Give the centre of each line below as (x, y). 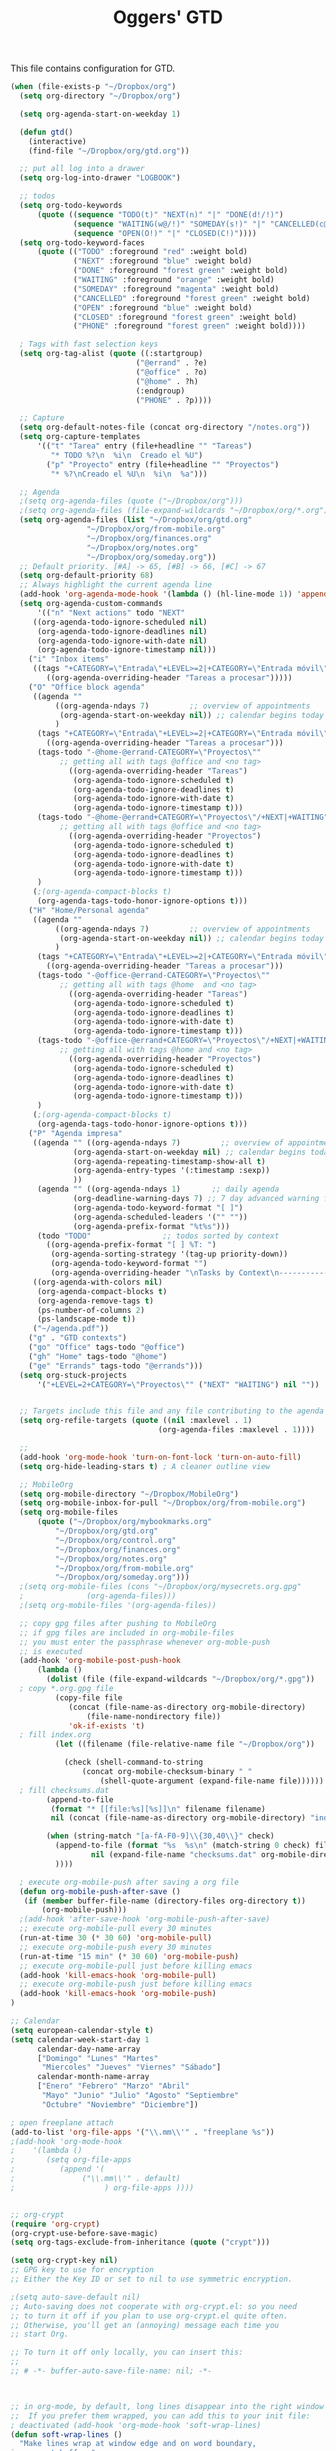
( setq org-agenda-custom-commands (91, 604)
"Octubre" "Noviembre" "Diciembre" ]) (120, 2104)
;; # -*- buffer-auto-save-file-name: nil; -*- (111, 2371)
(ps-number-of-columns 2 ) (90, 1310)
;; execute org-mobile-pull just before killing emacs (136, 1966)
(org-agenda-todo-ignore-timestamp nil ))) (126, 650)
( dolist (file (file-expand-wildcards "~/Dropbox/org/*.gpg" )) (180, 1679)
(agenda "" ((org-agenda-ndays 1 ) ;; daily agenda (158, 1189)
